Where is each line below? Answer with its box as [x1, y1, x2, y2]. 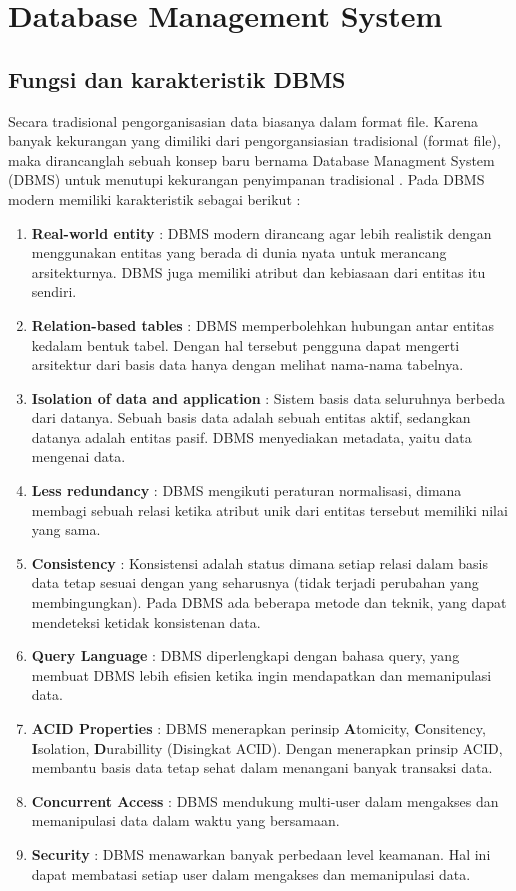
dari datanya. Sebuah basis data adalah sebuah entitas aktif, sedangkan [31, 407, 471, 428]
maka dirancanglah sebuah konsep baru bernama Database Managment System [8, 149, 495, 170]
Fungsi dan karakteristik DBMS [8, 63, 346, 94]
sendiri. [31, 281, 77, 302]
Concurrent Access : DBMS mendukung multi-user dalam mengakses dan [31, 790, 499, 811]
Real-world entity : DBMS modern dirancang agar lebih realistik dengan [31, 222, 492, 243]
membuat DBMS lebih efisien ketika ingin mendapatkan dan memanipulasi [31, 664, 492, 685]
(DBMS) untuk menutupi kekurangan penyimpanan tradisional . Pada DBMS [8, 169, 485, 190]
